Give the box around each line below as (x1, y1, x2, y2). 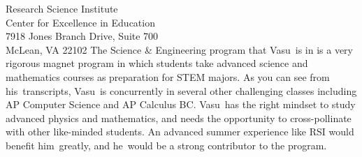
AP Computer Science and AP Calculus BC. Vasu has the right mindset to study (6, 97, 356, 112)
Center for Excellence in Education (6, 15, 155, 29)
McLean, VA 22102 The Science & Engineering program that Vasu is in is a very (6, 42, 353, 57)
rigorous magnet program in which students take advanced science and (6, 56, 308, 70)
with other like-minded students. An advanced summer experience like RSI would (6, 124, 354, 139)
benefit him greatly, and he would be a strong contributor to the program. (6, 137, 327, 152)
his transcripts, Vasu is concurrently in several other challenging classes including (6, 83, 357, 98)
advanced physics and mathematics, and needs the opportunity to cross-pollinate (6, 110, 352, 125)
